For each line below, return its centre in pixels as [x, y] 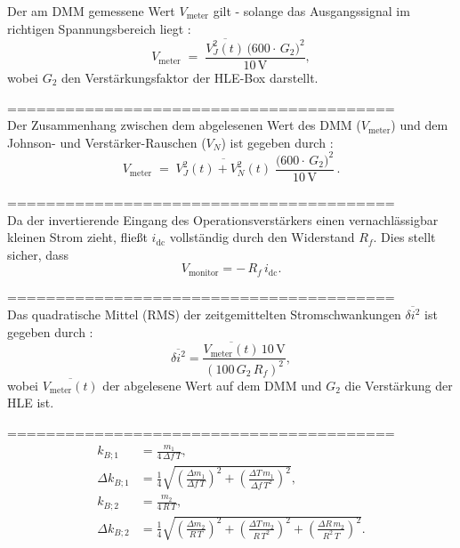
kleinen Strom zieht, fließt [77, 237]
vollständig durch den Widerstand [262, 237]
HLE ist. [31, 403]
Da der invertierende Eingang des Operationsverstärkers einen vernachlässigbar [223, 219]
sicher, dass [38, 254]
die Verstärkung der [399, 385]
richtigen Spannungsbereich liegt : [99, 28]
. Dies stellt [404, 237]
